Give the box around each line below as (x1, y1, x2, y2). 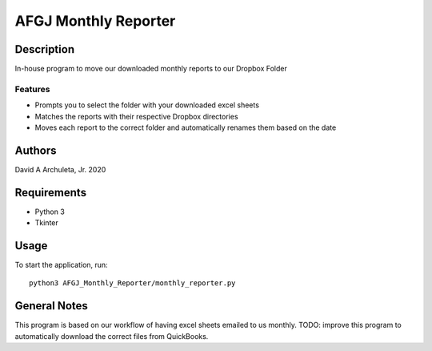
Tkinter (34, 218, 59, 228)
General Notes (14, 299, 88, 313)
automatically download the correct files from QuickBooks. (14, 331, 209, 341)
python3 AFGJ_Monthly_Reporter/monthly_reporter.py (29, 279, 236, 288)
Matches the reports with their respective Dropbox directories (34, 111, 239, 121)
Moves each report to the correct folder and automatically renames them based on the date (34, 123, 337, 132)
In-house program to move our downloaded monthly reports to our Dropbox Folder (14, 64, 288, 74)
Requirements (14, 185, 87, 200)
